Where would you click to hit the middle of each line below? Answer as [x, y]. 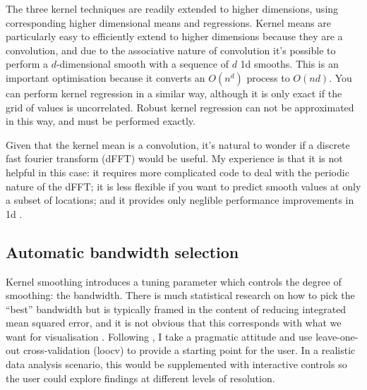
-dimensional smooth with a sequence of [142, 64]
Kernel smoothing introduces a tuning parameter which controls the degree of [174, 281]
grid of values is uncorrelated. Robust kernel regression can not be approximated [180, 107]
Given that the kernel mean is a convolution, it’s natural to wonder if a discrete [178, 144]
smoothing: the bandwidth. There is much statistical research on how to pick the [180, 295]
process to [268, 77]
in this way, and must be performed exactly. [101, 121]
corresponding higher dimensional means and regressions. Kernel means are [168, 22]
